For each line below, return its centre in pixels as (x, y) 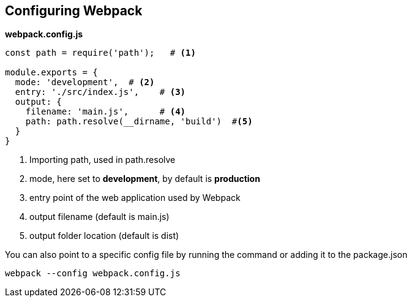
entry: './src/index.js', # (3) (100, 92)
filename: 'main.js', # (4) (106, 112)
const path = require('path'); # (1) (100, 53)
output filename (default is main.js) (99, 217)
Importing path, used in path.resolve (103, 160)
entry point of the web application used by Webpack (135, 198)
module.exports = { (51, 73)
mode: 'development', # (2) (85, 82)
